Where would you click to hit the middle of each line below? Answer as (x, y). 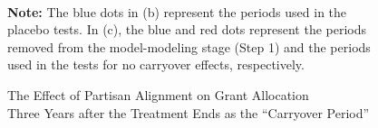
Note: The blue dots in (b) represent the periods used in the (177, 11)
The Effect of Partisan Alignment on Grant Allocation (158, 94)
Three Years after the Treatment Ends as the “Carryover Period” (189, 112)
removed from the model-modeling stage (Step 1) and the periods (189, 46)
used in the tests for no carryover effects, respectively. (156, 64)
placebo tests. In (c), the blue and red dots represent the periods (187, 29)
